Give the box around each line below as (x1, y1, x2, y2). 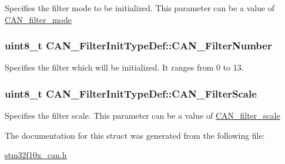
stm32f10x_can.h (5, 149, 67, 161)
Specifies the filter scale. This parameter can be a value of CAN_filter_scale (5, 109, 280, 122)
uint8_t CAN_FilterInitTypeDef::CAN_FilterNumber (5, 38, 272, 53)
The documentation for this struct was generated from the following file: (5, 129, 265, 141)
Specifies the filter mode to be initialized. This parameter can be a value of (5, 2, 275, 14)
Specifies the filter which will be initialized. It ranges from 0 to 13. (5, 61, 244, 73)
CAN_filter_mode (5, 13, 72, 25)
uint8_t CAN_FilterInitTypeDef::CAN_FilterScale (5, 86, 257, 101)
